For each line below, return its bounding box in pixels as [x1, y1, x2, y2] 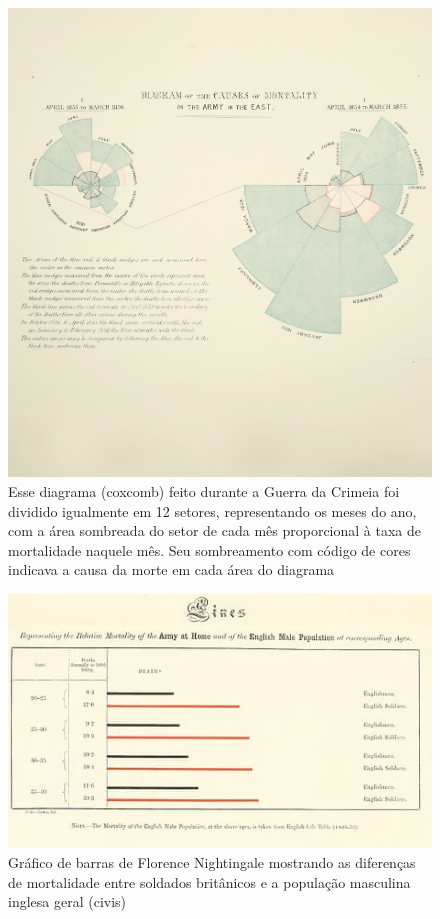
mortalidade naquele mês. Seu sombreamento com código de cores [8, 539, 411, 560]
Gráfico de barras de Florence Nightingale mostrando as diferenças [8, 851, 416, 872]
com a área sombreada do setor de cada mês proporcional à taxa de [8, 520, 421, 541]
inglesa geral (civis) [8, 891, 127, 912]
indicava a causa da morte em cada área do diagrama [8, 559, 335, 580]
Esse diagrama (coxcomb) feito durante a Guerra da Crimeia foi [8, 480, 400, 501]
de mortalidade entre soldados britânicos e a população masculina [8, 871, 411, 892]
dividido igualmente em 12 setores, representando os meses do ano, [8, 500, 417, 521]
